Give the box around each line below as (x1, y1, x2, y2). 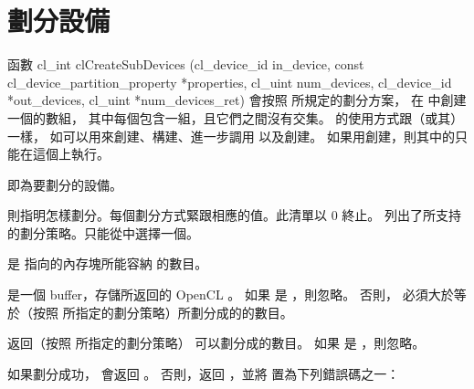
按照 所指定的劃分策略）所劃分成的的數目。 (32, 302, 293, 321)
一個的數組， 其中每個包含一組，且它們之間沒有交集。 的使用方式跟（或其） (7, 108, 464, 127)
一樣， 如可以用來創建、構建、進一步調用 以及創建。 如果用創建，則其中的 (7, 126, 455, 145)
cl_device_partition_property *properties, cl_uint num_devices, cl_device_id (7, 72, 452, 91)
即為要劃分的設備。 (7, 174, 122, 194)
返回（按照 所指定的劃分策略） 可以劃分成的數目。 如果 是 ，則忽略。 (7, 333, 426, 352)
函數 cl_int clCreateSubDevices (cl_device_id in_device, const (7, 55, 364, 74)
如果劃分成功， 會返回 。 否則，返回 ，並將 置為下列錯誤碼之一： (7, 363, 400, 383)
